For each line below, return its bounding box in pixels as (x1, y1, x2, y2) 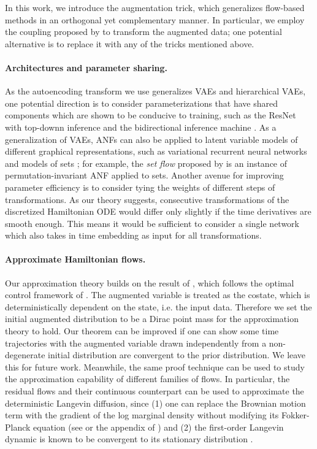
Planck (5, 420, 31, 433)
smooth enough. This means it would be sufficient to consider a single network (5, 217, 300, 229)
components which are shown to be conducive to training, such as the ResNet (5, 109, 296, 121)
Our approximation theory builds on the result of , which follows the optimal (5, 276, 294, 289)
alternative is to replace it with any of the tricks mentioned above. (5, 37, 254, 50)
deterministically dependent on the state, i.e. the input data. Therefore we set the (5, 300, 312, 313)
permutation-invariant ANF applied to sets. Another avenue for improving (5, 169, 284, 182)
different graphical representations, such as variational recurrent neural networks (5, 145, 307, 158)
